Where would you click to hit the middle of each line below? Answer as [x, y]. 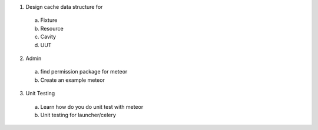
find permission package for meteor [84, 72]
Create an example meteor [73, 80]
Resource [52, 28]
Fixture [49, 20]
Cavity [48, 37]
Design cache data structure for [64, 7]
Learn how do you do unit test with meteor [92, 106]
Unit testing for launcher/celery [78, 115]
